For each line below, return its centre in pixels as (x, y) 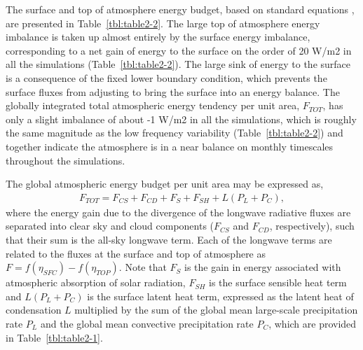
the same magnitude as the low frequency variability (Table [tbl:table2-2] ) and (174, 133)
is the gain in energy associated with (263, 267)
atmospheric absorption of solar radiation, (96, 282)
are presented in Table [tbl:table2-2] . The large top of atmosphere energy (163, 23)
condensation (34, 310)
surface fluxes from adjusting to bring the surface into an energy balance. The (173, 91)
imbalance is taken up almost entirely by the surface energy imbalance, (158, 37)
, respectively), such (312, 226)
